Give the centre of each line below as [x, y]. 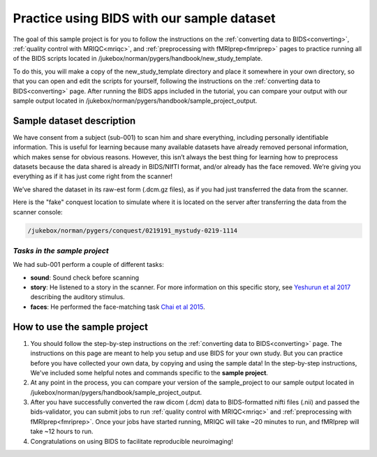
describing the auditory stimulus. [77, 297]
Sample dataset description [74, 121]
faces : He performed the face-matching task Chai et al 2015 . [118, 307]
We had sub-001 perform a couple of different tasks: [88, 265]
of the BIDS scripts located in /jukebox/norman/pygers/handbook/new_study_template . [138, 59]
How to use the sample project [80, 327]
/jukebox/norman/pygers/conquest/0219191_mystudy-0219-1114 [133, 230]
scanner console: [38, 212]
